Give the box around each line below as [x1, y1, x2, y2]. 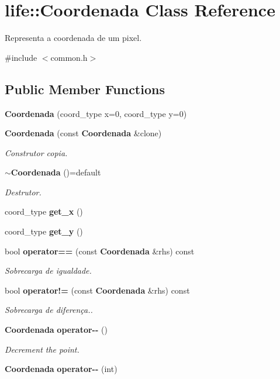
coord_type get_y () [5, 225, 83, 237]
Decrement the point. [5, 343, 79, 355]
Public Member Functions [5, 80, 165, 98]
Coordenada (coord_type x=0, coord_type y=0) [5, 107, 187, 119]
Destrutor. [5, 185, 42, 198]
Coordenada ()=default [11, 166, 101, 178]
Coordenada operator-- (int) [5, 363, 117, 375]
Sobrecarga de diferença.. [5, 304, 93, 316]
